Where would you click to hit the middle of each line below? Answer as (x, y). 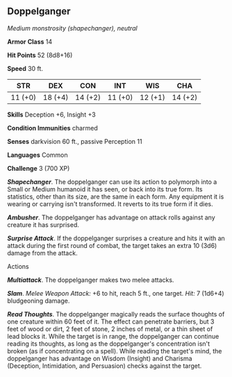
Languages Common (38, 155)
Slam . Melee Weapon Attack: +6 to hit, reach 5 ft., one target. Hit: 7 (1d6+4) (116, 293)
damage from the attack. (42, 253)
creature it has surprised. (43, 224)
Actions (18, 266)
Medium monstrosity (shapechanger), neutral (72, 28)
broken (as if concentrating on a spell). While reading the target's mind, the (115, 351)
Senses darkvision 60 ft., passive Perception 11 (75, 141)
